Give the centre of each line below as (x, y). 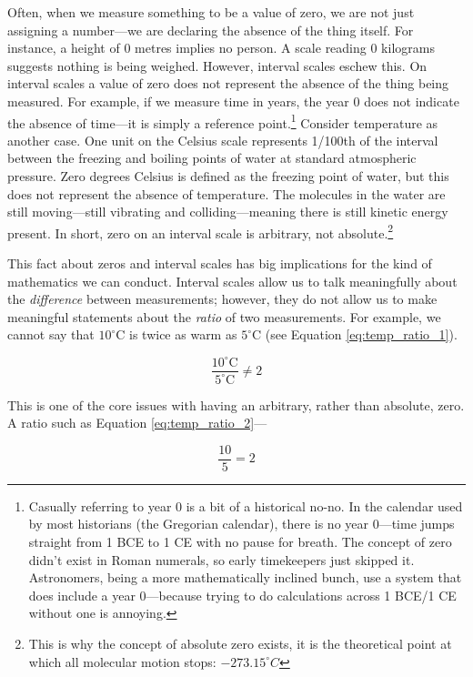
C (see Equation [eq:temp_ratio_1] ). (354, 334)
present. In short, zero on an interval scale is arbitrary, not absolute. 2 (201, 231)
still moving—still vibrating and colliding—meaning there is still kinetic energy (228, 212)
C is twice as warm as (176, 334)
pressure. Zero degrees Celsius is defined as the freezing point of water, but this (228, 176)
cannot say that (51, 334)
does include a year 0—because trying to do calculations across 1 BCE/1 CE (242, 595)
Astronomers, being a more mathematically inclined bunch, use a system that (245, 577)
